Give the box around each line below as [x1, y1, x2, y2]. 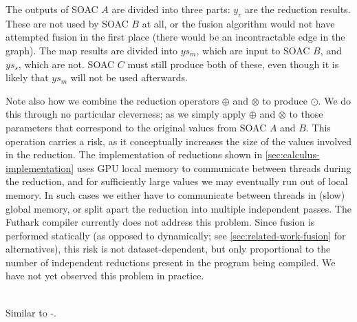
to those [289, 107, 323, 121]
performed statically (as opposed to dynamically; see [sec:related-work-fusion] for [6, 228, 346, 242]
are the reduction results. [244, 2, 351, 16]
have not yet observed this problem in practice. [6, 268, 204, 283]
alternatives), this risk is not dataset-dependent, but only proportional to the [6, 241, 331, 256]
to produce [262, 93, 308, 107]
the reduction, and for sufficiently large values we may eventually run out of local [6, 174, 348, 189]
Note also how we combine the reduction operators [6, 93, 219, 107]
